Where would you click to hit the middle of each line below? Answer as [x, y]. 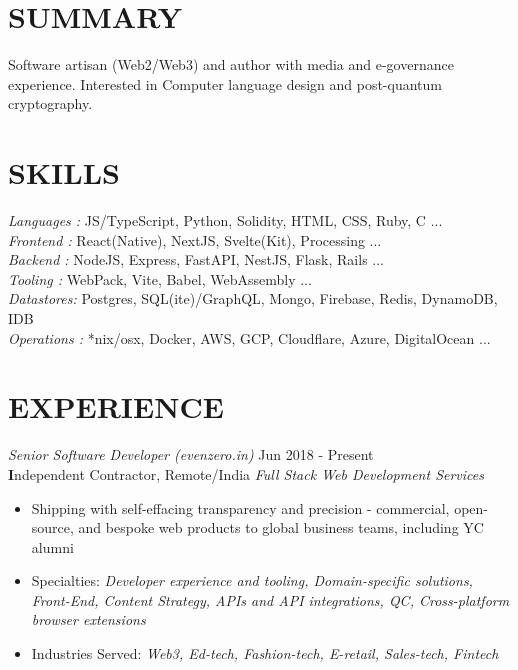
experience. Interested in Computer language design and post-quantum [225, 83]
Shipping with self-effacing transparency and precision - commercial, [240, 507]
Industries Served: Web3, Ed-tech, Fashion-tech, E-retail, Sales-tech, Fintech [265, 653]
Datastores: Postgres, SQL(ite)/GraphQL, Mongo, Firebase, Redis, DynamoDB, [253, 298]
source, [52, 527]
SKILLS [64, 172]
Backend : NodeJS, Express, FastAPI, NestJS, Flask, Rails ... [196, 259]
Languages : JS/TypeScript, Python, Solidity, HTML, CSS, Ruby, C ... [225, 220]
